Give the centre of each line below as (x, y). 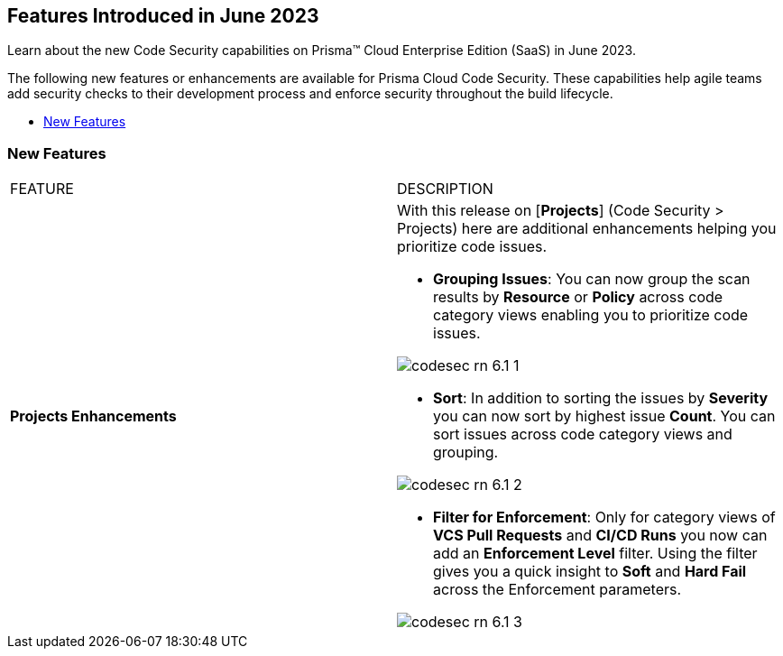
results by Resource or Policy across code (578, 297)
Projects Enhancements (93, 416)
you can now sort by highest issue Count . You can (604, 416)
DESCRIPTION (445, 189)
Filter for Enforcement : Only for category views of (604, 517)
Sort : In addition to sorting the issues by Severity (601, 398)
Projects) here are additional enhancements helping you (587, 229)
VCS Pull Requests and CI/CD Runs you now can (600, 536)
